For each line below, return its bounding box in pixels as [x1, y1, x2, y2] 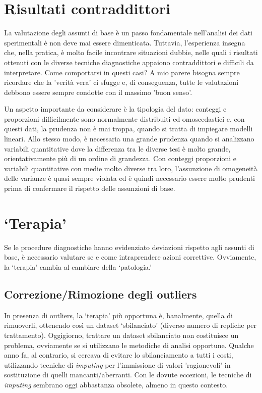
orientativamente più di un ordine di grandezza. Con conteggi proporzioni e [4, 153, 237, 164]
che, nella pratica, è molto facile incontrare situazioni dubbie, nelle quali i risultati [4, 47, 258, 58]
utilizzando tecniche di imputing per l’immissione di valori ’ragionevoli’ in [4, 359, 231, 370]
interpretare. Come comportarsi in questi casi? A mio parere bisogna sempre [4, 67, 240, 77]
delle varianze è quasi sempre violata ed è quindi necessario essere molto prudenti [4, 173, 255, 183]
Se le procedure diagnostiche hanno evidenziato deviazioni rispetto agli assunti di [4, 241, 254, 252]
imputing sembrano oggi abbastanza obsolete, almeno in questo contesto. [4, 379, 228, 389]
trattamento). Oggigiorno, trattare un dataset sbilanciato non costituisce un [4, 329, 239, 340]
